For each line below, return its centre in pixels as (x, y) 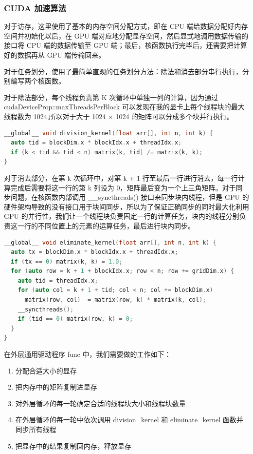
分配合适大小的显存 (46, 370)
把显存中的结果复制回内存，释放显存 (73, 445)
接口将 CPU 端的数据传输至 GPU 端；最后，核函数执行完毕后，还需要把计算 (126, 45)
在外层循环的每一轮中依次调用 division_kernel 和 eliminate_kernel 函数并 (129, 420)
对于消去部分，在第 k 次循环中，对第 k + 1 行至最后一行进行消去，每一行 (121, 177)
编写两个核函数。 (38, 81)
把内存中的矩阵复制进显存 (56, 387)
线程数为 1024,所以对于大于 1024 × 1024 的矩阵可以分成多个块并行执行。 (119, 116)
